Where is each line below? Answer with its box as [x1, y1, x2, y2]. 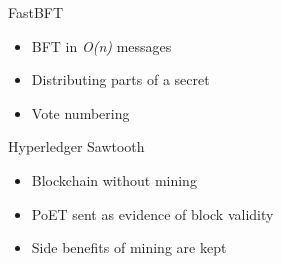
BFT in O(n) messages [31, 35, 172, 56]
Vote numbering [31, 102, 130, 123]
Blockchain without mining [31, 169, 197, 190]
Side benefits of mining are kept [31, 237, 227, 258]
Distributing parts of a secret [31, 69, 210, 90]
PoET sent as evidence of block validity [31, 203, 274, 224]
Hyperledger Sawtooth [8, 136, 145, 157]
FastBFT [8, 2, 64, 22]
